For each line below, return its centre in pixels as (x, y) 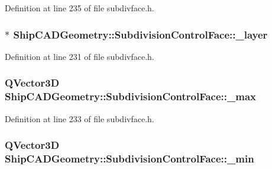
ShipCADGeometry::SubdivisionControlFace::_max (130, 96)
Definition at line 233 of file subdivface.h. (80, 118)
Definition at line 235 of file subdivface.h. (80, 8)
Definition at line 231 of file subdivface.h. (80, 56)
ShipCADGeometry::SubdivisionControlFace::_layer (140, 34)
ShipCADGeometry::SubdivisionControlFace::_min (129, 158)
